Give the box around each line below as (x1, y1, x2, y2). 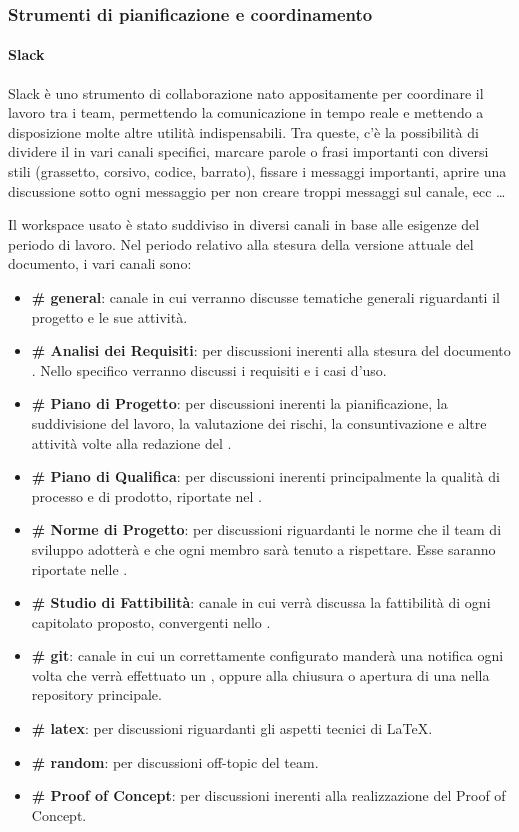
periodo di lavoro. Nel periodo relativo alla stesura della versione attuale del (8, 233, 474, 254)
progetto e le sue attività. (31, 306, 188, 327)
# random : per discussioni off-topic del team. (31, 751, 319, 772)
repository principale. (31, 684, 162, 705)
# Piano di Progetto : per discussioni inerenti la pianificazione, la (31, 393, 448, 414)
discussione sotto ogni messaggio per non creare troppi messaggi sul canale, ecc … (8, 180, 506, 201)
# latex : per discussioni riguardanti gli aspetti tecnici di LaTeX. (31, 718, 433, 739)
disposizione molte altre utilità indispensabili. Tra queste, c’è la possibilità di (8, 121, 479, 142)
